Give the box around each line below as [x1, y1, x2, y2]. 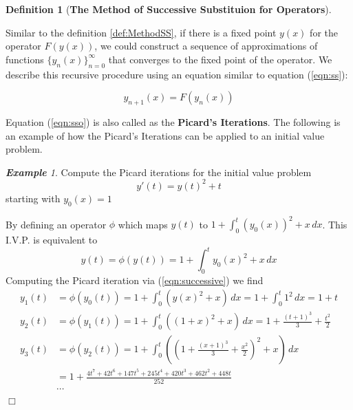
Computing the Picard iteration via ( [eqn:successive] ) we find [6, 272, 264, 287]
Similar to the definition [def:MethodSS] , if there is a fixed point [6, 25, 277, 39]
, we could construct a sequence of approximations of [94, 39, 318, 53]
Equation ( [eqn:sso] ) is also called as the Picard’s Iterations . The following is [6, 114, 341, 129]
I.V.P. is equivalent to [6, 232, 98, 246]
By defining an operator [6, 217, 107, 231]
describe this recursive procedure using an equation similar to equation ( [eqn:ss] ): [6, 67, 348, 81]
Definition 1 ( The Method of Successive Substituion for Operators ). [6, 2, 332, 16]
